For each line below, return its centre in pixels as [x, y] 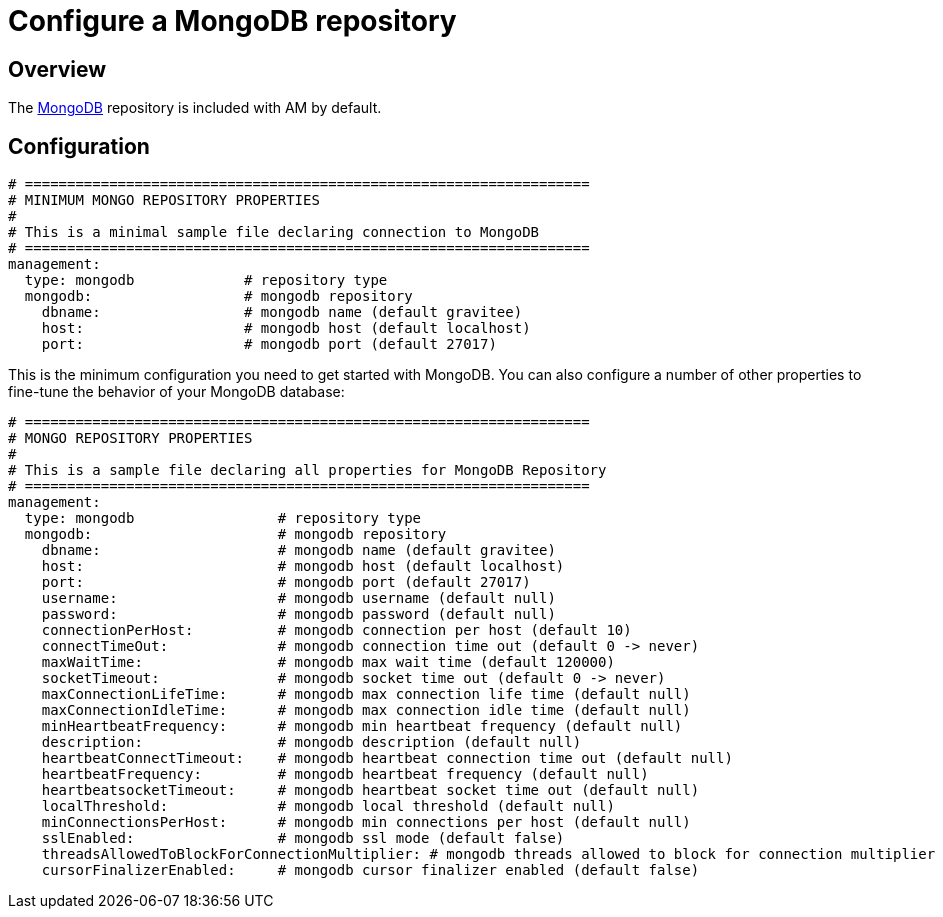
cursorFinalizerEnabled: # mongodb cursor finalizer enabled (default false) [370, 870]
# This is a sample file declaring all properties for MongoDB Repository [307, 470]
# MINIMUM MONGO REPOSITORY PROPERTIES [164, 200]
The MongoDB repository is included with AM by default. [195, 108]
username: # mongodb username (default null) [298, 598]
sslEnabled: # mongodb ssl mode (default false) [303, 838]
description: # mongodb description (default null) [311, 742]
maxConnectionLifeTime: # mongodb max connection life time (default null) [366, 694]
